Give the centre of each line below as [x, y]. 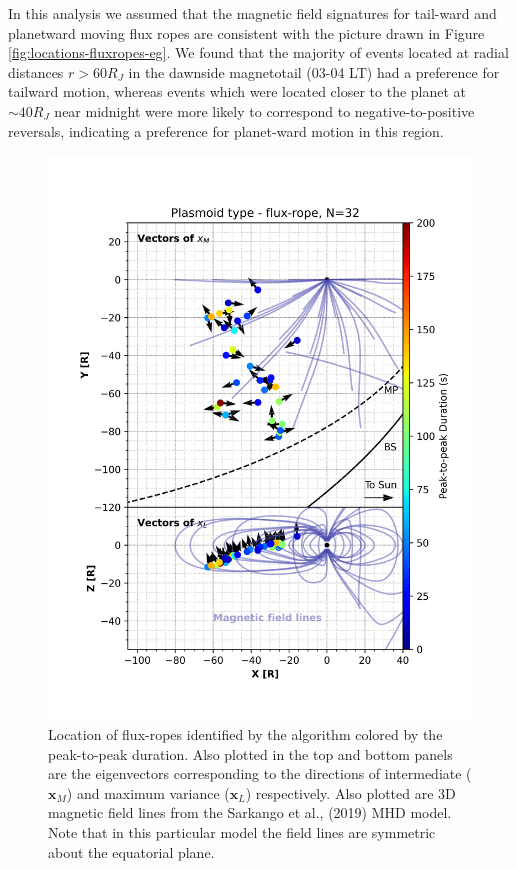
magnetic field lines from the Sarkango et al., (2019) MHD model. [250, 812]
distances [36, 71]
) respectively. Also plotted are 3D [350, 792]
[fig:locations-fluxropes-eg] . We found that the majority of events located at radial [258, 52]
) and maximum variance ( [148, 792]
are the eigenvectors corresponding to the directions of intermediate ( [260, 773]
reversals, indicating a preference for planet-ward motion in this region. [226, 130]
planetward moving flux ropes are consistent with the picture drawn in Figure [246, 32]
